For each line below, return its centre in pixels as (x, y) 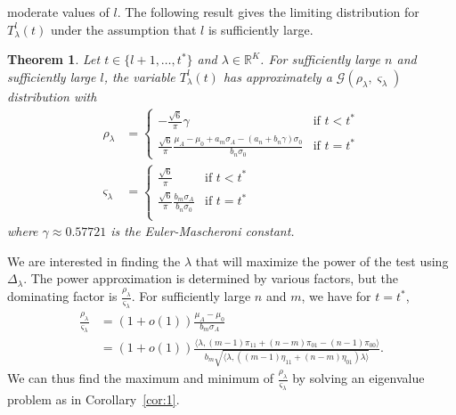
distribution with (52, 96)
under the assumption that (123, 29)
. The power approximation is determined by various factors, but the (211, 278)
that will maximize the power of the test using (322, 260)
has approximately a (277, 76)
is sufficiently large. (261, 29)
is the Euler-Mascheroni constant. (203, 231)
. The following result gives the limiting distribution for (268, 12)
